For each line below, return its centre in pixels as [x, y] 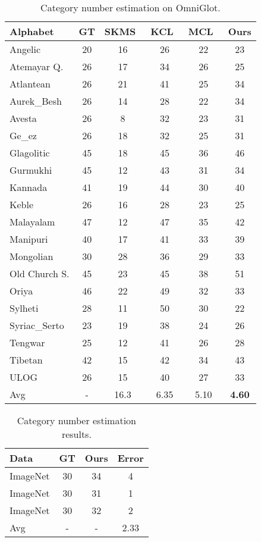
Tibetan [26, 360]
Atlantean [30, 84]
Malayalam [32, 222]
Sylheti [24, 308]
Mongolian [32, 256]
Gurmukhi [31, 170]
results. [76, 434]
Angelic [25, 49]
